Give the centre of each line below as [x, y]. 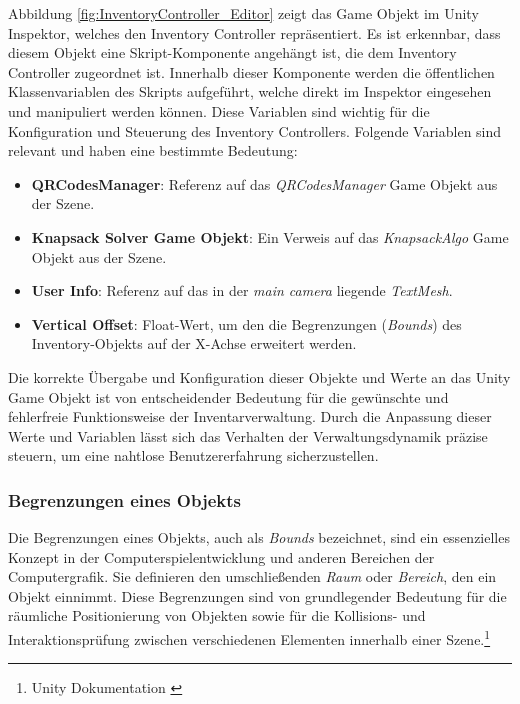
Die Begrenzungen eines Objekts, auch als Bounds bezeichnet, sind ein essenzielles [259, 537]
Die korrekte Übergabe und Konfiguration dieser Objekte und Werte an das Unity [259, 376]
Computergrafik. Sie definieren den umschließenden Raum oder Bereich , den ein [252, 576]
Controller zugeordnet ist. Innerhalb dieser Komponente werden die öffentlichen [251, 71]
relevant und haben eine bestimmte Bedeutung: [153, 150]
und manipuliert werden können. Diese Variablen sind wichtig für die [219, 110]
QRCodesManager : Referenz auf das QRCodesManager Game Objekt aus [264, 183]
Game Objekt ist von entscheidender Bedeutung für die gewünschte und [228, 396]
